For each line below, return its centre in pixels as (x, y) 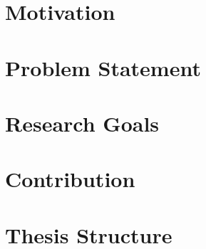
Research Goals (82, 123)
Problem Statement (103, 67)
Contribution (70, 179)
